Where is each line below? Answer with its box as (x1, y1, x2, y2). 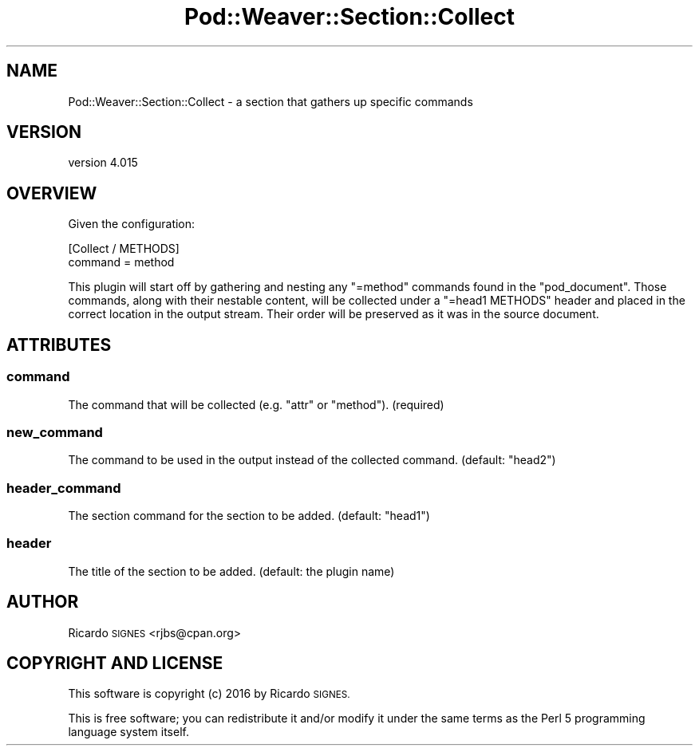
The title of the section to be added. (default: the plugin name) (68, 564, 395, 578)
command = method (68, 255, 175, 270)
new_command (6, 423, 103, 440)
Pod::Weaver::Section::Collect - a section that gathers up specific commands (68, 94, 473, 108)
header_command (6, 479, 121, 496)
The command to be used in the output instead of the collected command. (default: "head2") (68, 453, 556, 467)
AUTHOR (6, 592, 79, 612)
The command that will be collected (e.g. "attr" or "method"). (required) (68, 397, 444, 411)
